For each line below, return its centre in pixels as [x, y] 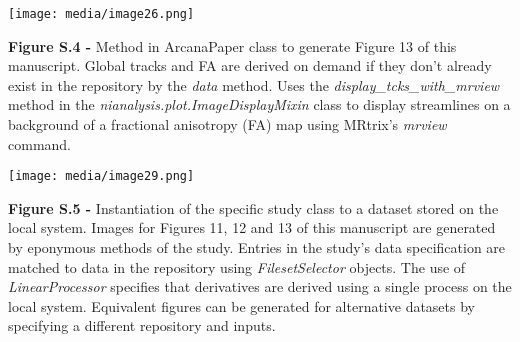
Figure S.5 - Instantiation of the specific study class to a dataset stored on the [253, 207]
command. [39, 143]
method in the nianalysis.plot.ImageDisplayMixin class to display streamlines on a [259, 104]
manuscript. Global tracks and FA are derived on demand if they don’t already [250, 65]
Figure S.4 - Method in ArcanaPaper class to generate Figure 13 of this [232, 45]
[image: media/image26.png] [101, 14]
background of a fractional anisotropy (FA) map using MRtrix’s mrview [227, 124]
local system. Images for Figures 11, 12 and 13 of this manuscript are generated [252, 227]
